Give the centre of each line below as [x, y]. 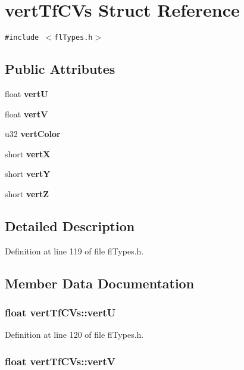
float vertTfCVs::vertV [60, 361]
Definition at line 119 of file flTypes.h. [74, 251]
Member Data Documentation [100, 283]
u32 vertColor [33, 134]
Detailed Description [70, 226]
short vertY [28, 174]
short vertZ [27, 193]
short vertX [28, 153]
